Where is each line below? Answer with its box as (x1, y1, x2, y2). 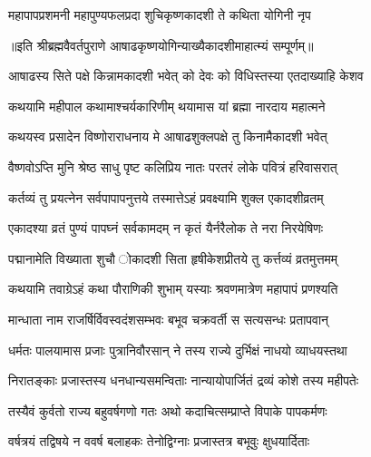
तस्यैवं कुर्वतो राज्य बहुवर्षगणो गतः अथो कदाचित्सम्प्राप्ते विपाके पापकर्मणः (8, 401, 327, 420)
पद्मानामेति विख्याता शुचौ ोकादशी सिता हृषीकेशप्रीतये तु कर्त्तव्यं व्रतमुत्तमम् (8, 248, 338, 267)
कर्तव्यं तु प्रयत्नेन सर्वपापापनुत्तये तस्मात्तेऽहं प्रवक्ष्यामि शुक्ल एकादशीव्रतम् (8, 188, 324, 207)
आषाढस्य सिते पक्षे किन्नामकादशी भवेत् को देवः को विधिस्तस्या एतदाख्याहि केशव (8, 66, 364, 85)
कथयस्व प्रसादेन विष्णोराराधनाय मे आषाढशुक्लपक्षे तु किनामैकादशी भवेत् (8, 127, 327, 146)
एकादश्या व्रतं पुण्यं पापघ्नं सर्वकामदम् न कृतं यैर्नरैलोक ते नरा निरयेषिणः (8, 219, 324, 238)
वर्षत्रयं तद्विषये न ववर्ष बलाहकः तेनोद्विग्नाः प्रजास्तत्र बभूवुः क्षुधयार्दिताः (8, 432, 310, 451)
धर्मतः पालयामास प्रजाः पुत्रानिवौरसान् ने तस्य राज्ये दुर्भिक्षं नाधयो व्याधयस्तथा (8, 340, 347, 359)
